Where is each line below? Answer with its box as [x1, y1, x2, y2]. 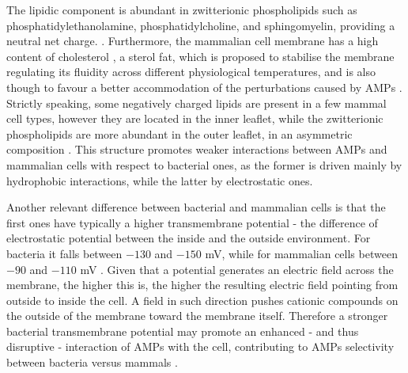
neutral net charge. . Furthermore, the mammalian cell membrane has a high [6, 32, 379, 49]
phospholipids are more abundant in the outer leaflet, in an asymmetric [6, 125, 353, 142]
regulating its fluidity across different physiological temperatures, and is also [6, 63, 376, 80]
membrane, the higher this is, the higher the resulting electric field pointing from [6, 276, 399, 293]
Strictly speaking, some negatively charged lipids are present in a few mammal [6, 94, 387, 111]
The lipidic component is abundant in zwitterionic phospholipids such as [6, 2, 357, 17]
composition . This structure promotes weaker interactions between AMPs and [6, 141, 387, 158]
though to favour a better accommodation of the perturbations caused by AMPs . [6, 78, 402, 95]
